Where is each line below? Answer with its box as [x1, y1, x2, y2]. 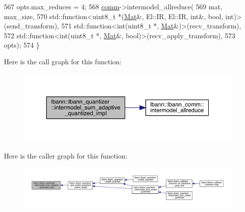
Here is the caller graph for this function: [4, 150, 128, 160]
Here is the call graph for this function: [4, 56, 122, 66]
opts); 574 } [4, 40, 40, 50]
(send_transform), [4, 21, 59, 31]
